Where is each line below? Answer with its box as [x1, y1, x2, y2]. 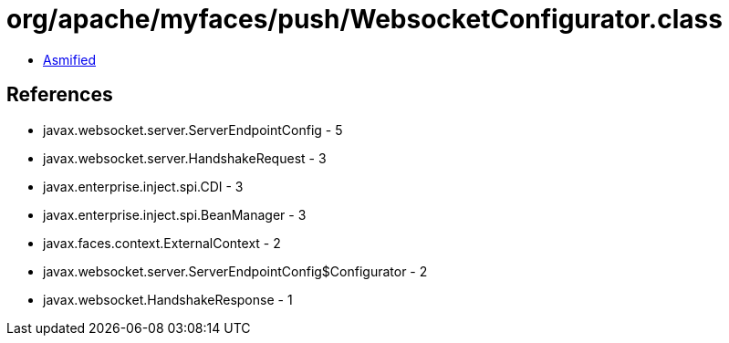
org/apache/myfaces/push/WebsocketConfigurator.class [6, 4, 723, 35]
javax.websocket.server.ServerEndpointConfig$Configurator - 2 [43, 263, 428, 279]
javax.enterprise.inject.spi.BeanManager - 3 [43, 206, 307, 223]
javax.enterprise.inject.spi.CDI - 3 [43, 178, 244, 194]
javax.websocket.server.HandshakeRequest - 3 [43, 150, 327, 166]
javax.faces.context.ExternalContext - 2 [43, 234, 281, 251]
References [6, 83, 113, 107]
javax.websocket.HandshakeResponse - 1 [43, 291, 293, 307]
